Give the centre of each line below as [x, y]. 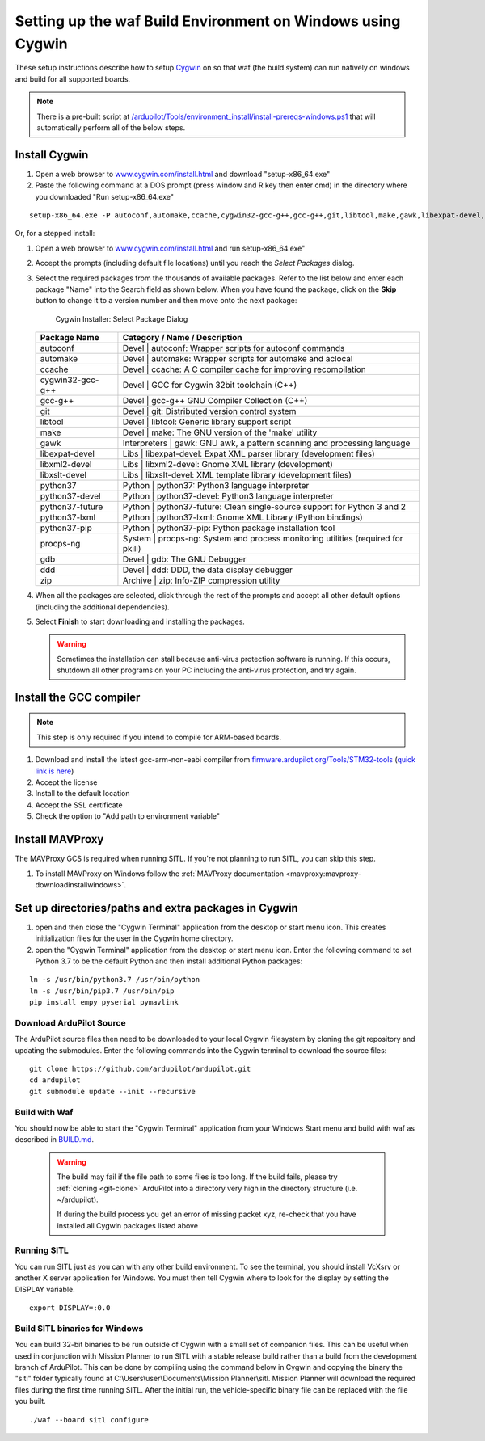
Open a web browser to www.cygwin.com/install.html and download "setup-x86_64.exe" [183, 174]
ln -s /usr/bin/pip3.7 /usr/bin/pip [102, 991]
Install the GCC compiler [78, 697]
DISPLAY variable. [45, 1289]
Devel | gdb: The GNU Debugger [184, 559]
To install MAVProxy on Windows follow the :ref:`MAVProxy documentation [160, 874]
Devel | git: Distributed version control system [209, 411]
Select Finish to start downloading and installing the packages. [140, 621]
